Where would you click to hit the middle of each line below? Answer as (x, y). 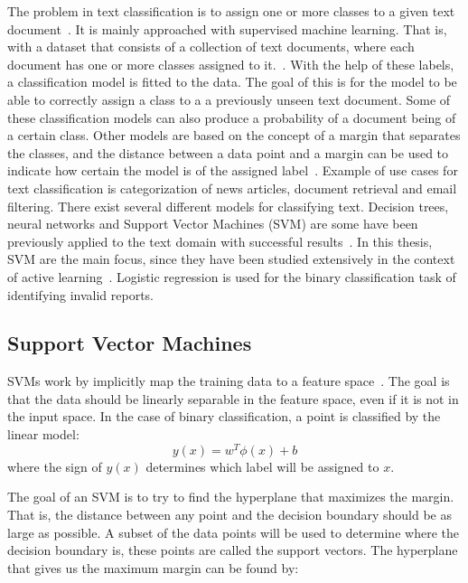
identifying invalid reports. (80, 294)
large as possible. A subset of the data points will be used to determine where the (233, 532)
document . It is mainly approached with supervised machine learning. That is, (227, 28)
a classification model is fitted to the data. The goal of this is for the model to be (232, 82)
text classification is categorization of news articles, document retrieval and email (232, 188)
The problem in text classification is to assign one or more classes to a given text (231, 11)
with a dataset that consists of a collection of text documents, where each (211, 47)
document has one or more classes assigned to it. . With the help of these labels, (231, 64)
